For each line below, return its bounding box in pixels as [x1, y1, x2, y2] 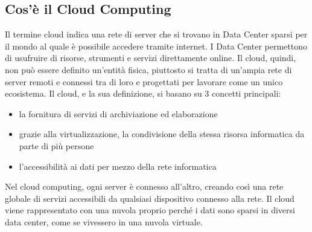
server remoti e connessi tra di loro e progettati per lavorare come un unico [5, 75, 283, 88]
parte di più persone [19, 139, 94, 152]
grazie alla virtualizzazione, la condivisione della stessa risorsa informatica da [19, 127, 305, 140]
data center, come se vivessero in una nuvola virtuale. [5, 215, 203, 228]
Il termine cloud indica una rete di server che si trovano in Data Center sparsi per [5, 28, 308, 40]
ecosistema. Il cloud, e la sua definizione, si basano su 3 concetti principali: [5, 87, 281, 100]
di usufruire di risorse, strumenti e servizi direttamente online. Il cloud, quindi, [5, 51, 296, 64]
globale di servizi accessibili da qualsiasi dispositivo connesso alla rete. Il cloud [5, 192, 294, 204]
